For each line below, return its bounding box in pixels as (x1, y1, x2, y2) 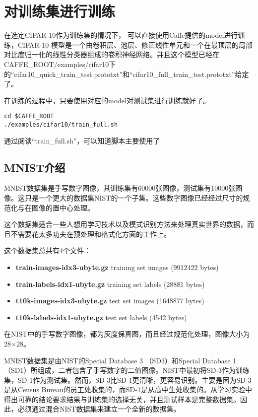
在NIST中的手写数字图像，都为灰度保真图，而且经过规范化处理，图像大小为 (4, 329, 250, 339)
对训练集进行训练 (4, 1, 116, 21)
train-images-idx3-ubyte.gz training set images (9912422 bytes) (15, 262, 219, 272)
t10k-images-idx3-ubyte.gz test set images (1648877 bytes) (15, 295, 204, 306)
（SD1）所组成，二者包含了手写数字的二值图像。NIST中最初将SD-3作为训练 (4, 365, 250, 375)
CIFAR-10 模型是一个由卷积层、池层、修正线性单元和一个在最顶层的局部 (17, 39, 253, 50)
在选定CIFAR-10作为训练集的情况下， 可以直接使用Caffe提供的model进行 (4, 30, 238, 40)
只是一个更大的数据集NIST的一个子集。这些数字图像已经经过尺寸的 (24, 192, 243, 203)
